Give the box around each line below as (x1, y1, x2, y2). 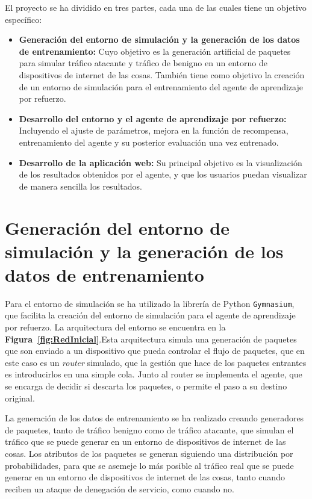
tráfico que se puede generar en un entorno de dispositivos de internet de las (5, 435, 286, 448)
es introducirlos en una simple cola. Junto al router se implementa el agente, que (5, 368, 302, 380)
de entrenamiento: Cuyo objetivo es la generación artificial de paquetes (19, 45, 291, 57)
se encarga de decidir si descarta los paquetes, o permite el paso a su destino (5, 380, 287, 392)
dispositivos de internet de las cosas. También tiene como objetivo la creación (19, 68, 305, 81)
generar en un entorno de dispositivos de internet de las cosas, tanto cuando (5, 471, 285, 483)
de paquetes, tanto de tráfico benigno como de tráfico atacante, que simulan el (5, 423, 294, 436)
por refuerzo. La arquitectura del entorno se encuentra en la (5, 321, 226, 333)
